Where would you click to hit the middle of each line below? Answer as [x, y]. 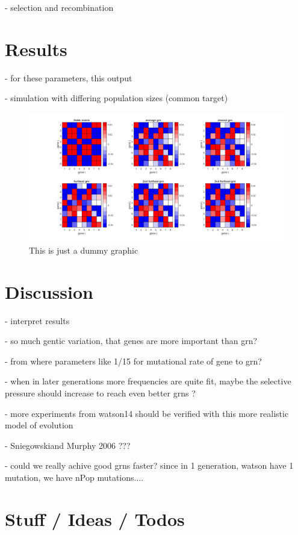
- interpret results [37, 320]
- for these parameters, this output [69, 77]
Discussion [49, 291]
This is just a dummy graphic [84, 250]
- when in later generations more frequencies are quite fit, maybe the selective [148, 381]
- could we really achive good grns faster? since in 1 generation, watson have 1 [149, 465]
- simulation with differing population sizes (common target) [116, 98]
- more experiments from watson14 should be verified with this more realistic [147, 413]
